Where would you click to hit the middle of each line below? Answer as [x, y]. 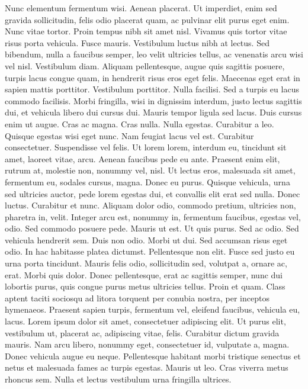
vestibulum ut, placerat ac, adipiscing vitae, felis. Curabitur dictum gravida [142, 332]
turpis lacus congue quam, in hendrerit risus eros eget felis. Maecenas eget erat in [153, 77]
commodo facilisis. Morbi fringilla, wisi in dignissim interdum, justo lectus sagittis [153, 100]
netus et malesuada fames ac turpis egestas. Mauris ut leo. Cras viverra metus [147, 367]
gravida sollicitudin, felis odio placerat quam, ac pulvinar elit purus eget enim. [147, 19]
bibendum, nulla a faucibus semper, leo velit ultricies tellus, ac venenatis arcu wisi [154, 54]
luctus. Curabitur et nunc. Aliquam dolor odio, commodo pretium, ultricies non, [150, 205]
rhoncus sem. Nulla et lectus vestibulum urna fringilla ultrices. [118, 379]
